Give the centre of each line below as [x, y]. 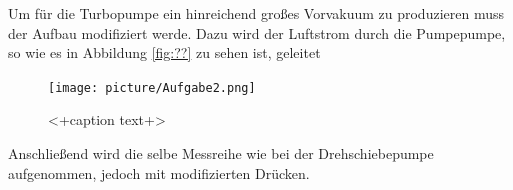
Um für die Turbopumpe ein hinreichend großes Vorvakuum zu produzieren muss [256, 13]
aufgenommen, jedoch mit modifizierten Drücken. [159, 172]
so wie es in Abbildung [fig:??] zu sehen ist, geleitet [164, 52]
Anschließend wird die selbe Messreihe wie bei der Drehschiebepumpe [221, 153]
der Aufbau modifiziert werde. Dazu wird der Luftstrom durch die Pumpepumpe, [257, 32]
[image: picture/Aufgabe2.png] [152, 87]
